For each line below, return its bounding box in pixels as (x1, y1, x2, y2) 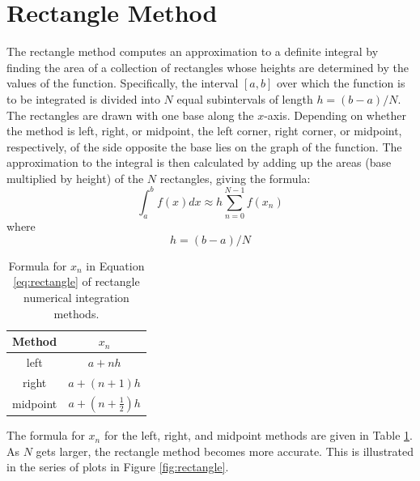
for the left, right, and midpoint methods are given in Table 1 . (104, 427, 413, 444)
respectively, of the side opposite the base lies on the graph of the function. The (6, 138, 402, 155)
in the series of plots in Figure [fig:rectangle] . (6, 458, 229, 475)
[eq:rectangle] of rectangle (13, 273, 140, 290)
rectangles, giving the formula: (159, 169, 311, 186)
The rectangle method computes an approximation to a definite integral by (6, 43, 379, 60)
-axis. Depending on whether (264, 106, 406, 123)
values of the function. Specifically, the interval (6, 74, 239, 92)
